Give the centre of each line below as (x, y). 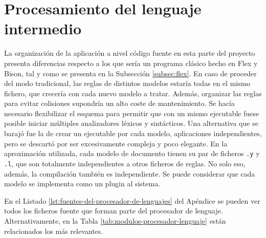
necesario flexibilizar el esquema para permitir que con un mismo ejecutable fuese (132, 113)
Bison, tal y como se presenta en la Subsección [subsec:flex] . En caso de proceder (130, 73)
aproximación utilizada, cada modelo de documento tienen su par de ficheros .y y (132, 153)
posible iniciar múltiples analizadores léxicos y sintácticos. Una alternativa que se (131, 123)
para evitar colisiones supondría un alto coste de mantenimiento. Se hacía (119, 103)
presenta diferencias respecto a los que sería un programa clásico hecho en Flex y (131, 63)
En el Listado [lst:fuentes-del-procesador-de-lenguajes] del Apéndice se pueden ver (132, 200)
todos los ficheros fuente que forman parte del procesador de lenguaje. (114, 211)
